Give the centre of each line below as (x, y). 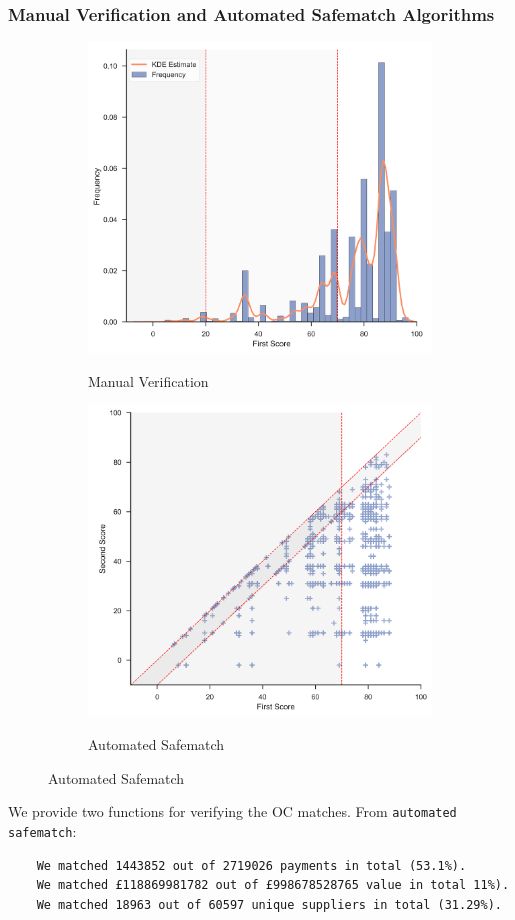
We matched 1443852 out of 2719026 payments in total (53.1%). (251, 865)
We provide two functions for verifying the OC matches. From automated (232, 811)
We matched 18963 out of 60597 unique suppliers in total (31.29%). (269, 904)
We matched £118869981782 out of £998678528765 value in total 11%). (273, 885)
